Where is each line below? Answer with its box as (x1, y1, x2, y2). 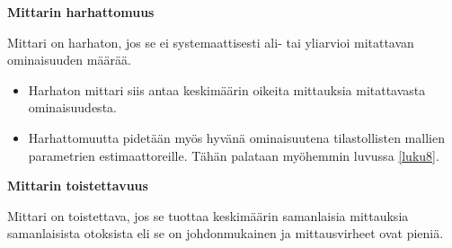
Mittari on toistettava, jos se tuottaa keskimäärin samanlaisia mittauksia (7, 206, 409, 225)
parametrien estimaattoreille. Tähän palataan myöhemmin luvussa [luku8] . (28, 146, 439, 164)
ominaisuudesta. (28, 98, 117, 117)
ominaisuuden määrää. (7, 50, 131, 69)
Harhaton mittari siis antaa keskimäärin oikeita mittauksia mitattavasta (28, 80, 426, 99)
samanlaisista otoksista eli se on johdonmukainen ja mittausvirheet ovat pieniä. (7, 224, 444, 243)
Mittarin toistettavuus (7, 176, 148, 195)
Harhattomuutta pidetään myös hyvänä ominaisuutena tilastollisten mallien (28, 128, 445, 146)
